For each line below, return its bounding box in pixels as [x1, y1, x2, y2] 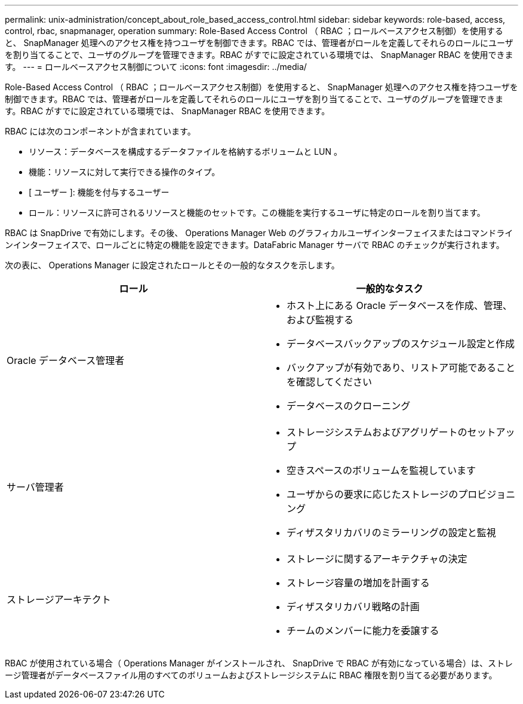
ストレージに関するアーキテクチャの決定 [287, 553, 467, 565]
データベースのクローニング [287, 400, 411, 412]
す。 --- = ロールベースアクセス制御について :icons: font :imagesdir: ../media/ [5, 62, 307, 72]
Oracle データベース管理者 [7, 354, 125, 366]
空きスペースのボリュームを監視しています [287, 464, 476, 476]
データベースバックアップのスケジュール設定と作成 [287, 338, 515, 350]
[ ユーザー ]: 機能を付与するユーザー [29, 187, 170, 197]
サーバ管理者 [7, 481, 64, 493]
